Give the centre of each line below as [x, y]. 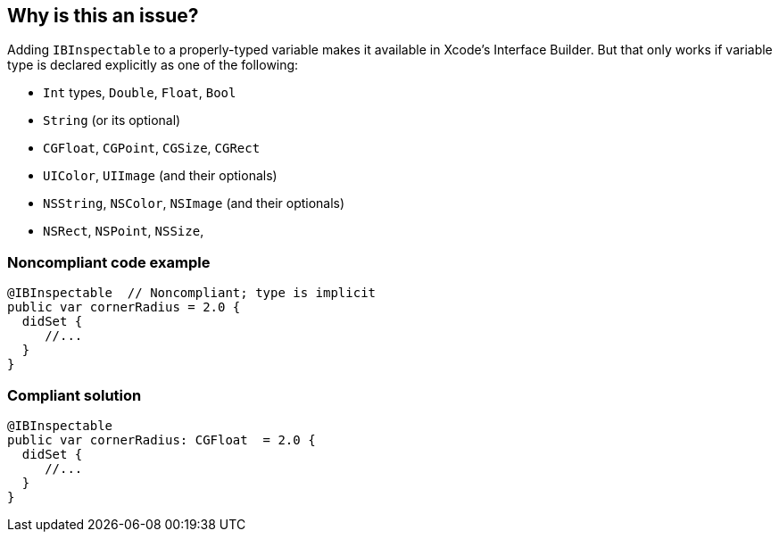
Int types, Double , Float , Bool [140, 93]
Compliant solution [75, 395]
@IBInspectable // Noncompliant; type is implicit [192, 293]
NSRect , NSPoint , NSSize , [124, 231]
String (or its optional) [112, 120]
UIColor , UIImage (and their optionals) [160, 176]
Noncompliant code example [109, 262]
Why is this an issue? [103, 16]
